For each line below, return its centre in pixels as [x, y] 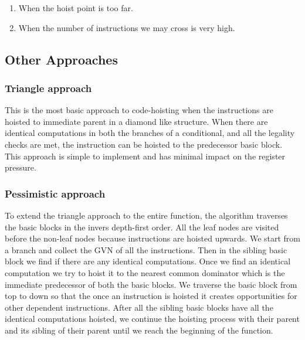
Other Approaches [61, 59]
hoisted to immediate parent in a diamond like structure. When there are [136, 121]
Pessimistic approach [55, 193]
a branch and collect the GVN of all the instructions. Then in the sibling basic [146, 249]
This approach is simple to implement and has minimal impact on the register [145, 156]
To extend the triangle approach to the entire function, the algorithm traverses [146, 215]
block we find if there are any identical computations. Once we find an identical [148, 261]
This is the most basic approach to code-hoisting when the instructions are [139, 110]
